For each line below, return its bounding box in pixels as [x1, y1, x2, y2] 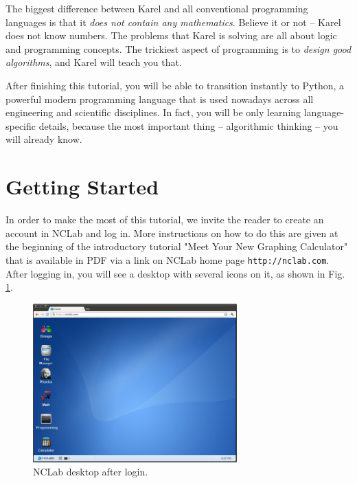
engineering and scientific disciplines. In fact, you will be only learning [5, 105, 301, 120]
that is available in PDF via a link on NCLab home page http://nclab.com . [5, 252, 330, 267]
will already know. [5, 132, 82, 146]
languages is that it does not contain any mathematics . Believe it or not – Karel [5, 14, 341, 29]
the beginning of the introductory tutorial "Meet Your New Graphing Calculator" [5, 239, 348, 254]
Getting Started [5, 172, 159, 201]
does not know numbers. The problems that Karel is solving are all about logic [5, 28, 337, 43]
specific [5, 118, 36, 133]
